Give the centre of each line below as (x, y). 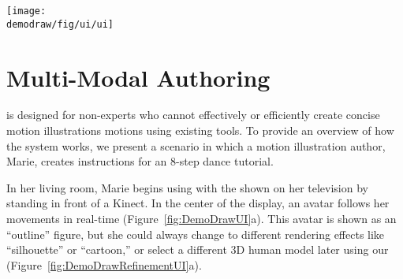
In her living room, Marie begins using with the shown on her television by (187, 187)
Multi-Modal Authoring (138, 77)
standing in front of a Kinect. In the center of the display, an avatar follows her (198, 203)
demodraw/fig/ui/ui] (60, 24)
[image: (26, 11)
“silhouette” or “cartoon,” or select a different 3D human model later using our (198, 249)
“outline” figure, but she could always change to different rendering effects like (196, 234)
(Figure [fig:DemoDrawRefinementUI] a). (104, 264)
